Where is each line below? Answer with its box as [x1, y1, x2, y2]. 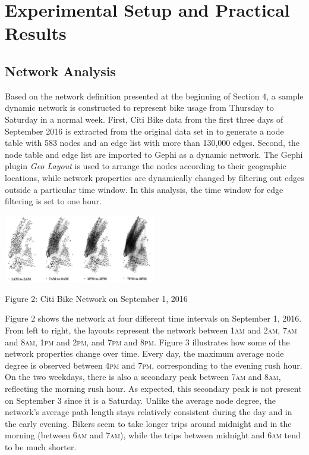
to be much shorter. [5, 440, 77, 453]
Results [5, 21, 67, 45]
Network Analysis [5, 61, 116, 80]
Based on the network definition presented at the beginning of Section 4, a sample [5, 89, 304, 102]
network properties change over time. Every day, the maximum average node [5, 347, 284, 360]
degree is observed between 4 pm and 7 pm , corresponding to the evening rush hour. [5, 359, 302, 371]
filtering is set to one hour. [5, 195, 102, 207]
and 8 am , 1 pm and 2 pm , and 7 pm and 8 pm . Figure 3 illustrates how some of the [5, 335, 290, 348]
